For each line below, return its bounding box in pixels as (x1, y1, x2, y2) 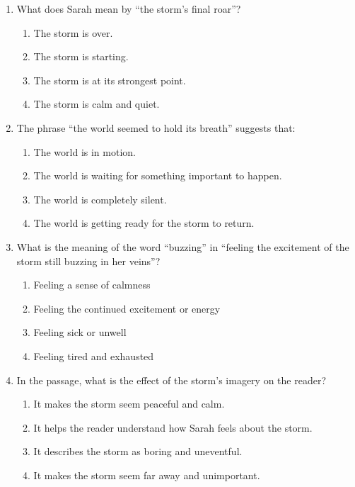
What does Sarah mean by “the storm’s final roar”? (16, 1, 241, 16)
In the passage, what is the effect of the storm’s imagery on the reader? (16, 372, 326, 387)
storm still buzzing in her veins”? (16, 253, 161, 268)
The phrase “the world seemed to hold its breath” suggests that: (16, 120, 296, 135)
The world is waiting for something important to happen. (33, 168, 282, 183)
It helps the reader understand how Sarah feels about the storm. (33, 420, 313, 435)
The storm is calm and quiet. (33, 96, 160, 111)
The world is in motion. (33, 144, 136, 159)
